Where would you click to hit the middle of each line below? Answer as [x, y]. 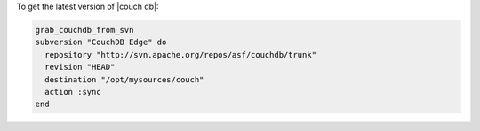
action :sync [73, 92]
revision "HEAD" [80, 67]
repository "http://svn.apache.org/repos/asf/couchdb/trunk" [181, 54]
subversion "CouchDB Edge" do [101, 42]
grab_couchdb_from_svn [84, 30]
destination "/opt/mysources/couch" [124, 79]
